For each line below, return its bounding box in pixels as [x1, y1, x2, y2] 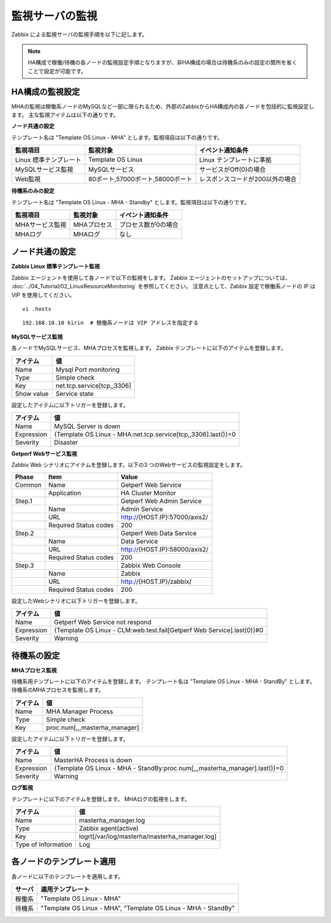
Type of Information [15, 840, 72, 849]
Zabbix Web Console [120, 561, 181, 570]
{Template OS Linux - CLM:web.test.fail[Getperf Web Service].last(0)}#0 [54, 626, 264, 635]
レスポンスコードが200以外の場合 [199, 175, 297, 183]
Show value [15, 389, 49, 398]
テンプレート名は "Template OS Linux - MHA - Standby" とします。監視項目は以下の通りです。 [11, 198, 250, 205]
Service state [55, 389, 94, 398]
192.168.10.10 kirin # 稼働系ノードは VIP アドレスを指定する [22, 320, 199, 326]
